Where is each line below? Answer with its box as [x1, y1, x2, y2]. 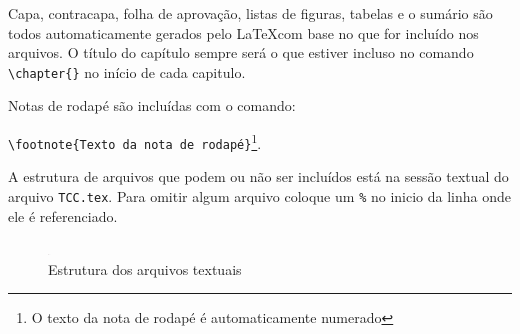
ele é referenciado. [8, 205, 118, 226]
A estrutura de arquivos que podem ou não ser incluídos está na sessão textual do [8, 166, 509, 187]
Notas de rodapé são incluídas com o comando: [8, 95, 296, 116]
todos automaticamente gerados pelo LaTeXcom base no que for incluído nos [8, 22, 479, 43]
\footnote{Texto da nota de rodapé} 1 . [8, 130, 262, 153]
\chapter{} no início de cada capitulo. [8, 61, 246, 82]
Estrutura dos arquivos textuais [48, 258, 242, 279]
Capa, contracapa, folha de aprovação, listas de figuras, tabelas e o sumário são [8, 3, 493, 23]
